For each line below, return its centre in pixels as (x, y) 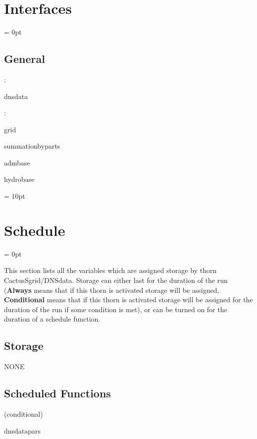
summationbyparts (32, 146)
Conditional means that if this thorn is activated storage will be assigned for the (128, 300)
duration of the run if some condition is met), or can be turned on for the (116, 309)
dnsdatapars (23, 430)
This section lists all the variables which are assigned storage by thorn (110, 270)
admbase (17, 162)
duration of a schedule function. (52, 319)
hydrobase (19, 179)
